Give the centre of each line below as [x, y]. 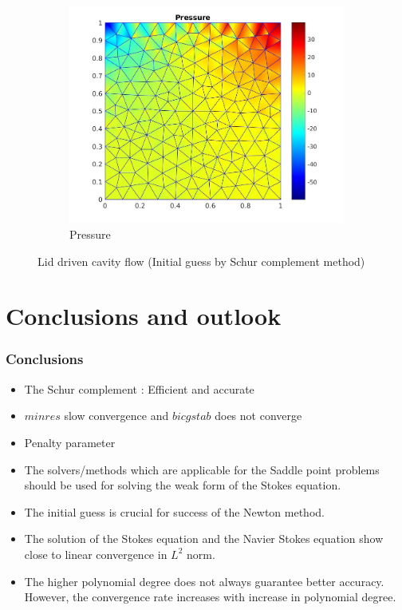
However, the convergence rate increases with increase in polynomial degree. [210, 597]
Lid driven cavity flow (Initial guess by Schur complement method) [201, 261]
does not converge [258, 416]
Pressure [90, 234]
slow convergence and [116, 416]
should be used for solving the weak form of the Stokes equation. [183, 485]
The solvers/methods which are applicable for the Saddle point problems [202, 469]
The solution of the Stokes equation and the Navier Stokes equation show [204, 539]
